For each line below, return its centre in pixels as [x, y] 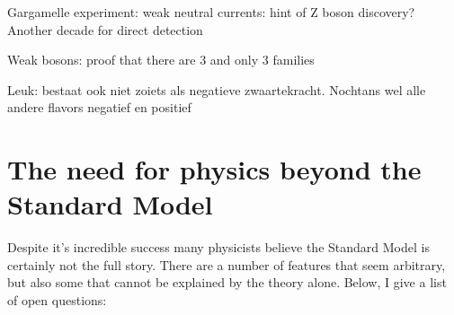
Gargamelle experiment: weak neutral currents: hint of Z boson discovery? [211, 12]
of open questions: [57, 300]
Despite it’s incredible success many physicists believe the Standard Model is [218, 247]
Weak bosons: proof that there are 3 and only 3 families [161, 60]
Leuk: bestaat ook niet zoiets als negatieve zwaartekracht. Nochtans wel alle [217, 89]
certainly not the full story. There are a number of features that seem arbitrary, [227, 264]
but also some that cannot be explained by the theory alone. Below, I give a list [227, 282]
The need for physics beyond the [214, 169]
